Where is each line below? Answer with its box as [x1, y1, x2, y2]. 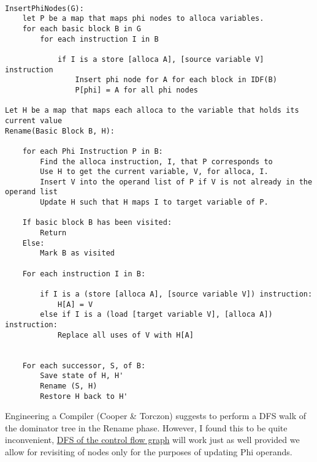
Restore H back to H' [40, 392, 128, 401]
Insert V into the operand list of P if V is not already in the [40, 177, 313, 186]
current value [5, 116, 63, 125]
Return [40, 229, 67, 238]
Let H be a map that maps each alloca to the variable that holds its [5, 106, 299, 115]
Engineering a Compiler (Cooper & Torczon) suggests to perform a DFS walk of [5, 409, 307, 422]
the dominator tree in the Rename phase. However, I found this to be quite [5, 421, 288, 434]
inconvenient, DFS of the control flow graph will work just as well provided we [5, 433, 300, 446]
